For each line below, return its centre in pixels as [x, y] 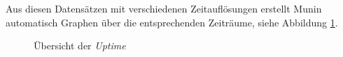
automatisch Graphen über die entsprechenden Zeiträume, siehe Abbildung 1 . [172, 22]
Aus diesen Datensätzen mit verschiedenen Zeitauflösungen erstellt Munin [164, 8]
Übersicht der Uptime [80, 46]
